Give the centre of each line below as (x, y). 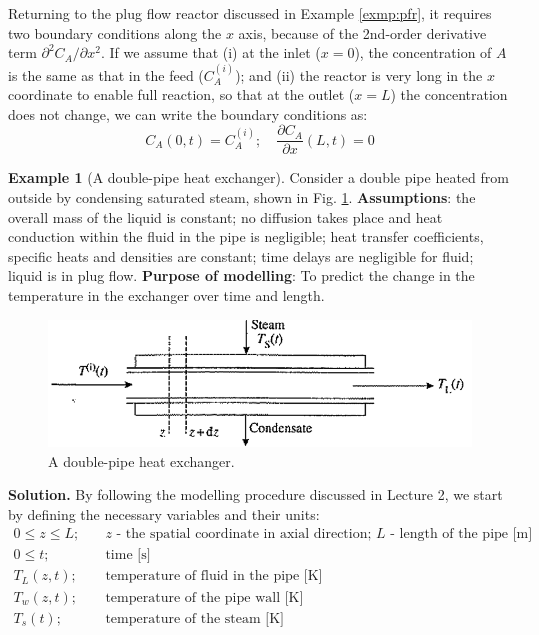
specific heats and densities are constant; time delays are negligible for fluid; (241, 255)
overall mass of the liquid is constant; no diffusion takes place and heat (225, 216)
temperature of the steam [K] (194, 618)
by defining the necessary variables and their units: (164, 513)
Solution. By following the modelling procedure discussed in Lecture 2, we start (255, 494)
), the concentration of (423, 52)
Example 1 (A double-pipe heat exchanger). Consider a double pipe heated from (258, 177)
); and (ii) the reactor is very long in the (359, 74)
